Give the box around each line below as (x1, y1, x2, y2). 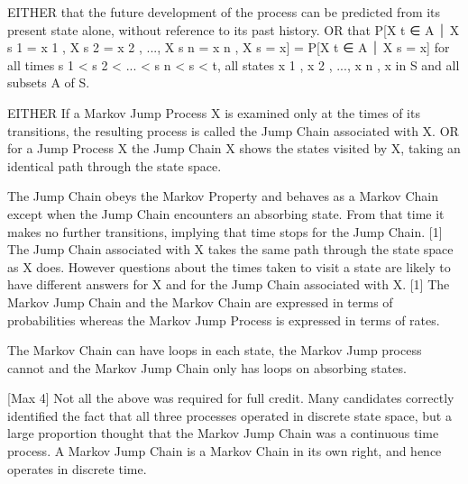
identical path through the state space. (7, 156, 222, 175)
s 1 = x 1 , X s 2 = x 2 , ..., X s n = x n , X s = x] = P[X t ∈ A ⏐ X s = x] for (7, 38, 450, 57)
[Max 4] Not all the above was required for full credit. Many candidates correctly (7, 388, 454, 407)
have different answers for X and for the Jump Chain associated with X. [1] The (7, 275, 450, 294)
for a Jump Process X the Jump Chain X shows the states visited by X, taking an (7, 139, 461, 158)
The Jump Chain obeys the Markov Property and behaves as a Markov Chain (7, 187, 438, 205)
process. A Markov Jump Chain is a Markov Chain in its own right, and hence (7, 442, 442, 461)
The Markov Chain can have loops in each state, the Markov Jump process (7, 341, 422, 360)
